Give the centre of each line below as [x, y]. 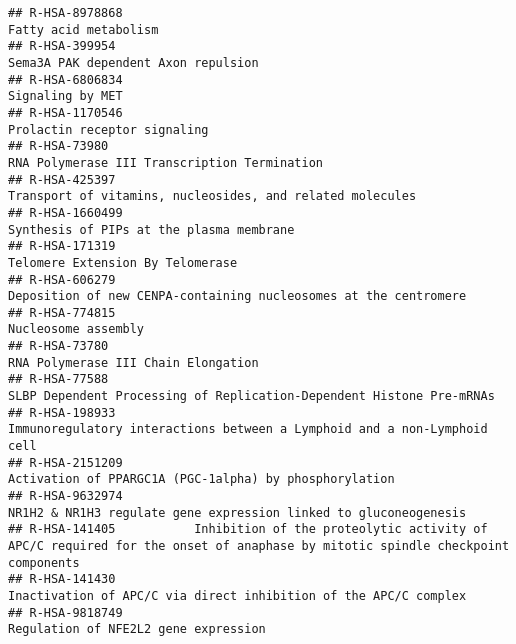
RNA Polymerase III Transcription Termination [165, 162]
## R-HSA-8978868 [65, 13]
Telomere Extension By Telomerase [123, 262]
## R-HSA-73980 [58, 146]
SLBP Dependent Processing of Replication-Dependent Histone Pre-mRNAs [251, 396]
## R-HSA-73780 [58, 346]
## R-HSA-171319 [62, 246]
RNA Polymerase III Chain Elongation [133, 362]
